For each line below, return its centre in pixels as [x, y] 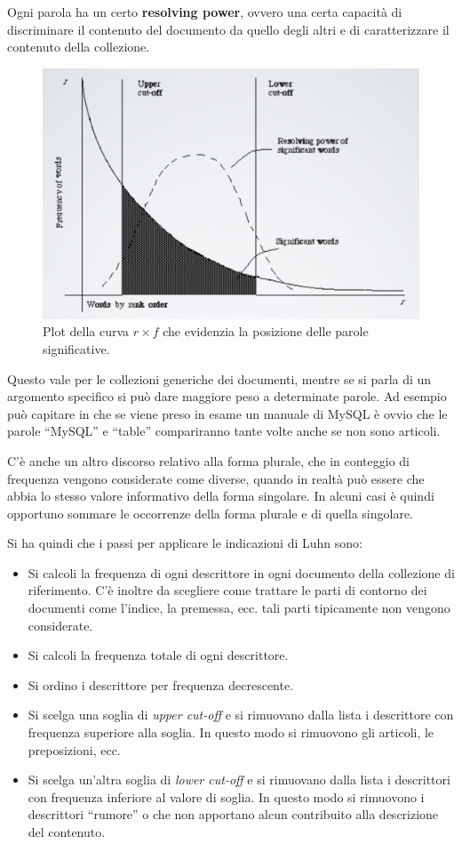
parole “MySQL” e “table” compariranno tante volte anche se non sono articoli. [224, 431]
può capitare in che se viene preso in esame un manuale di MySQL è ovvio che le [227, 413]
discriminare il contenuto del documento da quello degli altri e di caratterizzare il [228, 29]
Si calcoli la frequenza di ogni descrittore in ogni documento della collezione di [241, 572]
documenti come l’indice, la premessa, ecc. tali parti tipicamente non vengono [239, 608]
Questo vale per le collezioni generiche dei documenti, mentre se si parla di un [219, 378]
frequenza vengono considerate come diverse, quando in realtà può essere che [216, 478]
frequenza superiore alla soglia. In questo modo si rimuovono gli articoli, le [231, 732]
